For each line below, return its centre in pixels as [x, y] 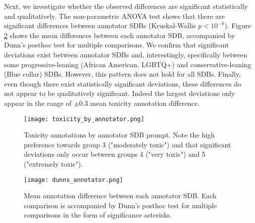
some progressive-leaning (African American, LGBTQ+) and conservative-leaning [128, 64]
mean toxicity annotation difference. [145, 103]
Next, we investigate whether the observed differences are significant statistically [126, 6]
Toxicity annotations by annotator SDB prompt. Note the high [119, 135]
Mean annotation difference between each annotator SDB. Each [120, 196]
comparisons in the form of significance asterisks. [98, 215]
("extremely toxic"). [53, 163]
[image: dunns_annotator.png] [74, 180]
